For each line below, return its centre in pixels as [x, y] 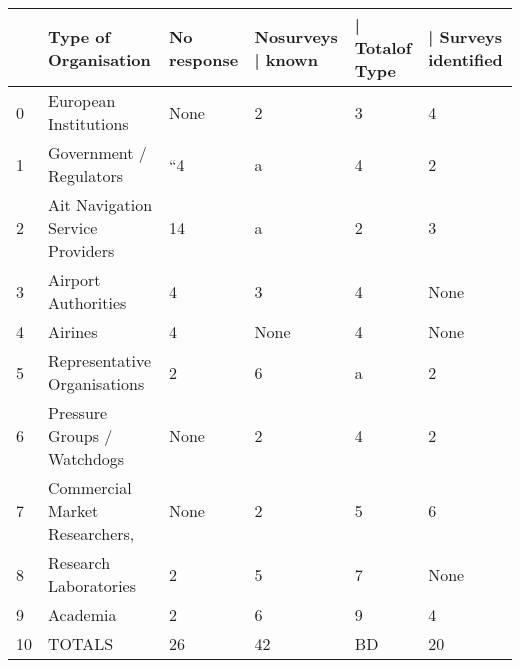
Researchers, [91, 533]
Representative [100, 360]
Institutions [88, 123]
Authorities [87, 302]
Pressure [78, 412]
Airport [74, 279]
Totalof [383, 47]
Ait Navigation [100, 204]
